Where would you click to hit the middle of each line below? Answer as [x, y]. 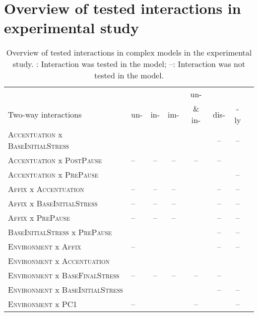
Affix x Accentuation [46, 189]
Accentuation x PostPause [55, 160]
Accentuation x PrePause [53, 175]
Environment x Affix [45, 247]
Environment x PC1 [43, 304]
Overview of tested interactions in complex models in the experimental [129, 53]
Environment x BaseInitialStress [65, 290]
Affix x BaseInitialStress [53, 203]
